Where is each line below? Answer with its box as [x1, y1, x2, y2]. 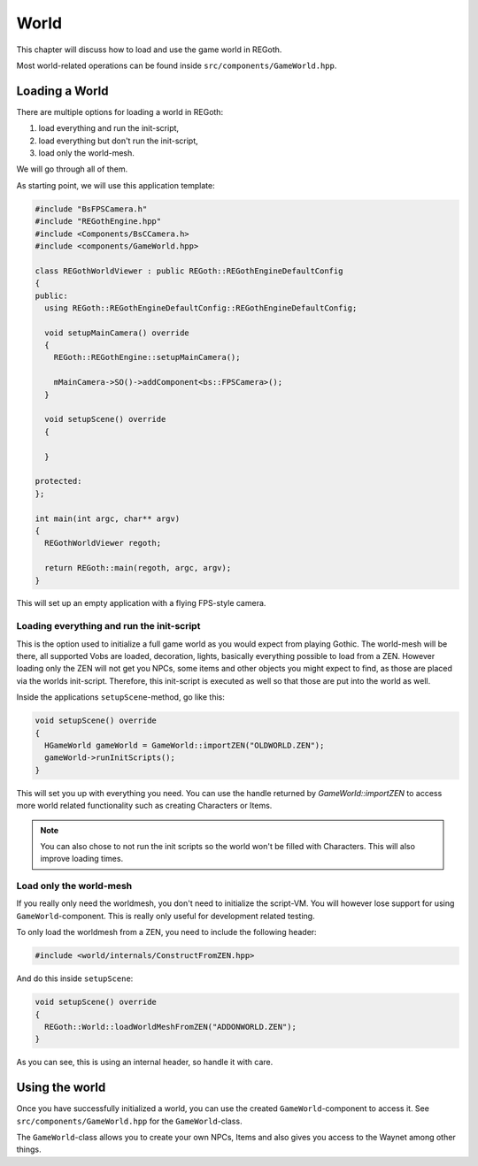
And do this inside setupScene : [16, 973, 134, 984]
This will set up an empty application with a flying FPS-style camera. [16, 598, 266, 609]
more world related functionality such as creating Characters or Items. [16, 801, 273, 811]
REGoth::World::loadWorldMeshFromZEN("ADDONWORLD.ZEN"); [44, 1022, 297, 1032]
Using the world [16, 1080, 106, 1095]
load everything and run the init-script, [38, 123, 180, 134]
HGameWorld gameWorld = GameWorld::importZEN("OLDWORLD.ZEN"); [44, 740, 325, 750]
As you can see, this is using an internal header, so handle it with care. [16, 1057, 274, 1068]
